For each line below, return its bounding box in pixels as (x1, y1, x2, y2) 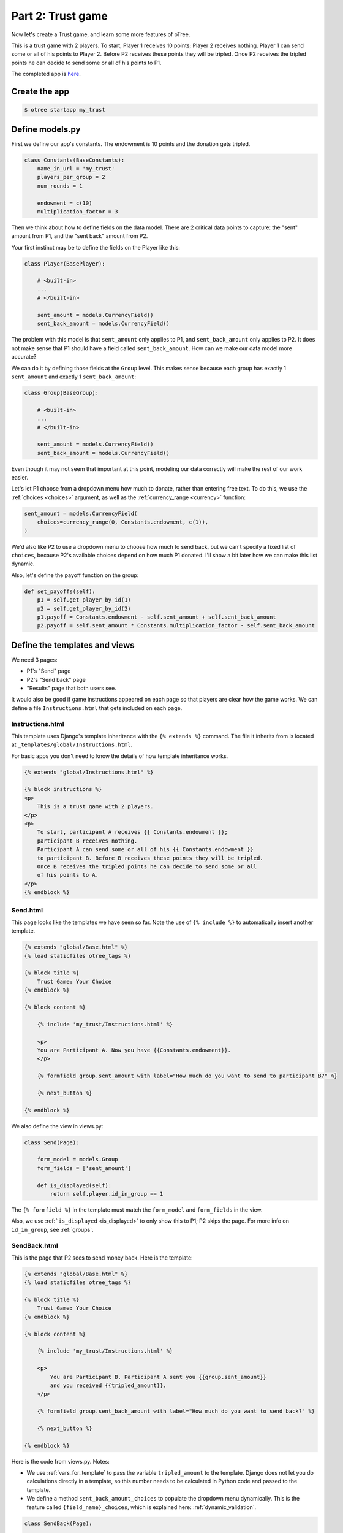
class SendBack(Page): (24, 1520, 92, 1527)
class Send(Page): (24, 1139, 80, 1146)
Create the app (11, 86, 70, 96)
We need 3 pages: (11, 656, 58, 663)
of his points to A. (37, 871, 99, 879)
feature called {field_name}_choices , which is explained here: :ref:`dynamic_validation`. (26, 1503, 257, 1511)
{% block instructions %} (24, 786, 102, 793)
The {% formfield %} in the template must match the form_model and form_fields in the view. (11, 1206, 263, 1214)
